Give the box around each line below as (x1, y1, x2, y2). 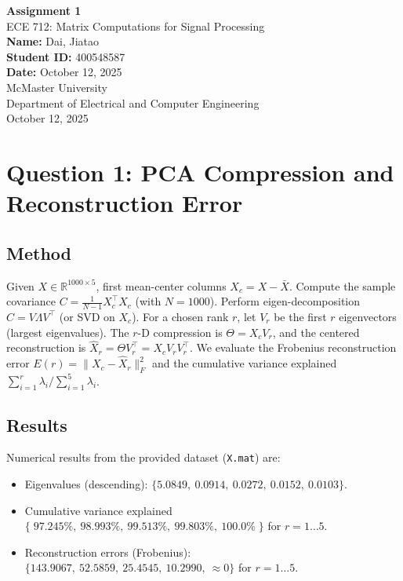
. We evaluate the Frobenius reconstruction (189, 339, 397, 356)
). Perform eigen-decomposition (209, 293, 361, 309)
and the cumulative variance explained (151, 355, 337, 371)
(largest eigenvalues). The (6, 323, 129, 340)
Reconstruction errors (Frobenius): (24, 543, 191, 560)
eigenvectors (339, 308, 397, 324)
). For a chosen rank (132, 308, 229, 324)
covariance (6, 293, 56, 309)
